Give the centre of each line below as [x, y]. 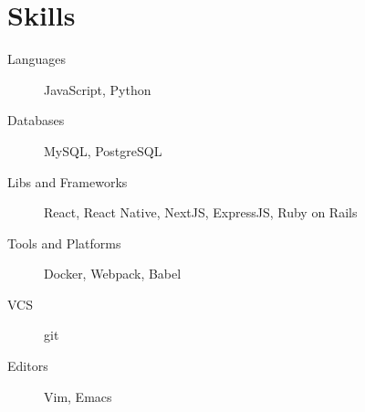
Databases [36, 120]
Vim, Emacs [78, 396]
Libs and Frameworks [68, 181]
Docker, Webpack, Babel [113, 274]
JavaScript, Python [98, 89]
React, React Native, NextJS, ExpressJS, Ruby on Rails [201, 212]
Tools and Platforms [64, 243]
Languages [37, 59]
